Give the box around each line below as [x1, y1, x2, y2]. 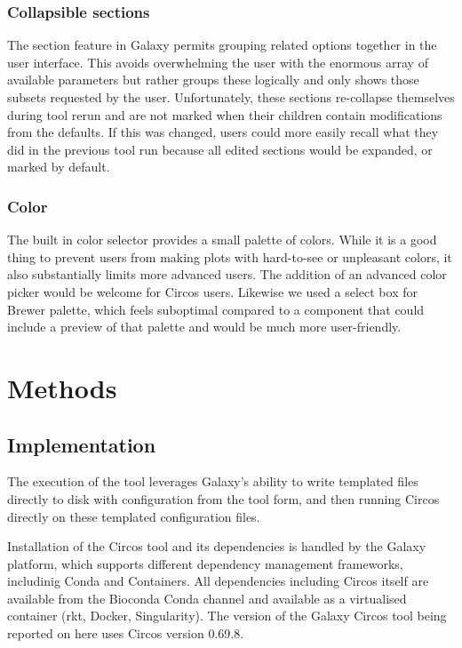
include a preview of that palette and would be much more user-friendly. [7, 317, 402, 336]
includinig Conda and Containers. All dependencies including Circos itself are [7, 572, 429, 590]
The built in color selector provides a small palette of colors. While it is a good [7, 230, 437, 249]
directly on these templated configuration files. [7, 507, 260, 525]
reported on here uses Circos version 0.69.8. [7, 624, 244, 643]
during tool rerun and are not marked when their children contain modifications [7, 105, 442, 124]
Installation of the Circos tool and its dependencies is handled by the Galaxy [7, 537, 426, 556]
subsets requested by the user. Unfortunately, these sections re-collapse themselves [7, 88, 455, 106]
